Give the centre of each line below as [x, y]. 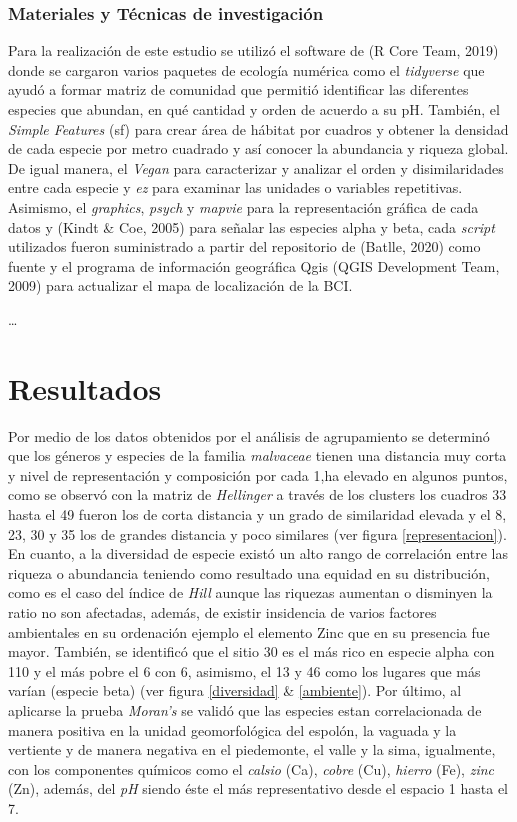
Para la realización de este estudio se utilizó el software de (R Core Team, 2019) [253, 50]
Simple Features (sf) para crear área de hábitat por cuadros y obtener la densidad [258, 128]
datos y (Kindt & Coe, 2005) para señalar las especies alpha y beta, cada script [251, 226]
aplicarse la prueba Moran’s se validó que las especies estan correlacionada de [245, 709]
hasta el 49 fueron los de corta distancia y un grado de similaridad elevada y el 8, [257, 514]
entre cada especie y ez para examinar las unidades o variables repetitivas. [235, 187]
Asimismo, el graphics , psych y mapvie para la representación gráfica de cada [243, 206]
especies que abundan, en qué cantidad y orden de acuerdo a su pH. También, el [254, 109]
